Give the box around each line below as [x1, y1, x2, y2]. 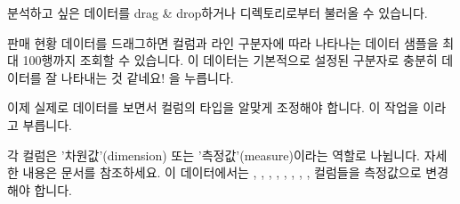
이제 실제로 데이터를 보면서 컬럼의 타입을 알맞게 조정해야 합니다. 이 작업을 [7, 98, 419, 117]
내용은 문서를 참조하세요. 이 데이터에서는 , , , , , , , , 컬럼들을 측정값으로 [22, 163, 422, 182]
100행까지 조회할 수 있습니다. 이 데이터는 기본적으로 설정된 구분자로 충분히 [22, 51, 438, 69]
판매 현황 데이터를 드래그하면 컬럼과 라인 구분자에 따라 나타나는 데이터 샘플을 [7, 33, 439, 52]
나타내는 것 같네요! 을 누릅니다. [61, 68, 234, 86]
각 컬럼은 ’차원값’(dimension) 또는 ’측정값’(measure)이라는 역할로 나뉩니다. [7, 145, 420, 164]
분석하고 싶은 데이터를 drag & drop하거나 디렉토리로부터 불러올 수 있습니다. [7, 4, 428, 21]
